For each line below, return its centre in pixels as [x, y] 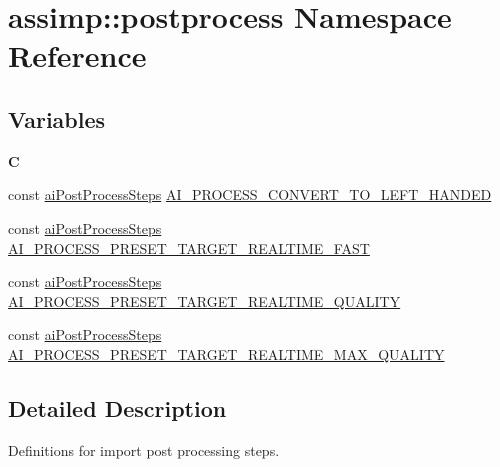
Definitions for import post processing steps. [144, 449]
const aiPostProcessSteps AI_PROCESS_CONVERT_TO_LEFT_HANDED [250, 194]
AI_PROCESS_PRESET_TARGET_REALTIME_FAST [189, 247]
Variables [57, 118]
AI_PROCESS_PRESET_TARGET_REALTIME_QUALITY [204, 300]
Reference [77, 55]
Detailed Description [117, 407]
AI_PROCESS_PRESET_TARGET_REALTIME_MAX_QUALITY [226, 353]
